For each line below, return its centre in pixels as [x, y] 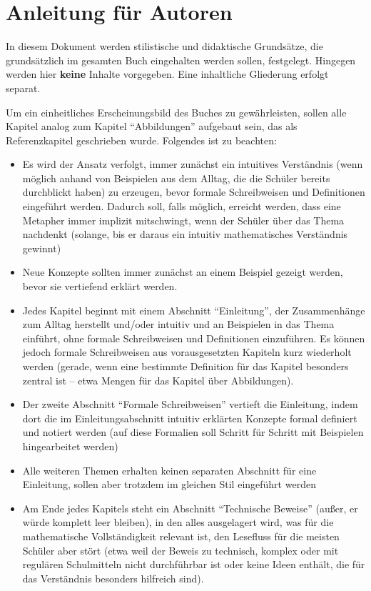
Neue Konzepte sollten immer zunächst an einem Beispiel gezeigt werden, [183, 272]
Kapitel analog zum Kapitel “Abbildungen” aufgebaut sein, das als [152, 126]
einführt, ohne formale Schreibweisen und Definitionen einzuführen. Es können [194, 338]
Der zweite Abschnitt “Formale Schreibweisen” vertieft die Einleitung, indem [190, 404]
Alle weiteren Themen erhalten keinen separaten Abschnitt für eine [169, 470]
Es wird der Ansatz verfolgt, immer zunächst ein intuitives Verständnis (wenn [193, 164]
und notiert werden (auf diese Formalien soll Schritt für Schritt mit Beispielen [193, 432]
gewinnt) [42, 248]
